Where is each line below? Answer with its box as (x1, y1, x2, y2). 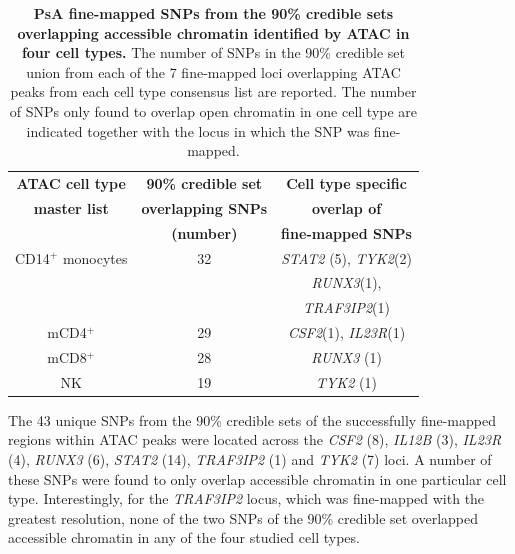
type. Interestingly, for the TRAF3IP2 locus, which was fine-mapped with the (8, 488, 485, 509)
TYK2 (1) (316, 371, 377, 392)
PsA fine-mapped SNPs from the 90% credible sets (33, 3, 394, 23)
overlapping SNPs (141, 197, 268, 218)
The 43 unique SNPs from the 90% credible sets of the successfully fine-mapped (8, 409, 496, 430)
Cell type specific (286, 173, 407, 193)
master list (33, 197, 109, 218)
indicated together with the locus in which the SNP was (26, 120, 370, 141)
